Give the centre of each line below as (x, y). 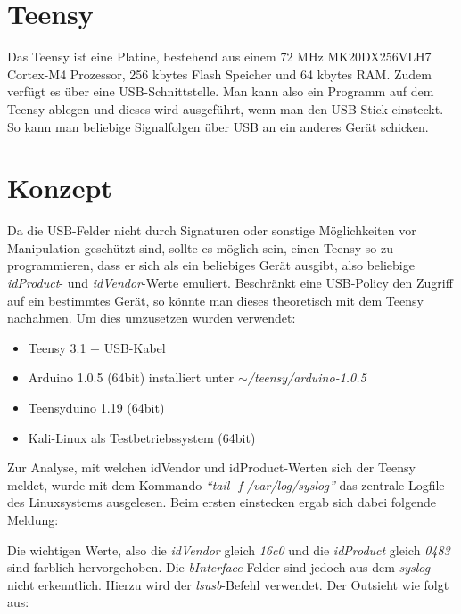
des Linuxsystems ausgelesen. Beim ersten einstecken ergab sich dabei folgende (222, 502)
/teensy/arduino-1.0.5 (307, 377)
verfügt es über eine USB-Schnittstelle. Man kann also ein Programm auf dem (221, 91)
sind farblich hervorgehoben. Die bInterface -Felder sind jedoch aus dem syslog (219, 567)
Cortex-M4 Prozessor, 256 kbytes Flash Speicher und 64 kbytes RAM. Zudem (219, 74)
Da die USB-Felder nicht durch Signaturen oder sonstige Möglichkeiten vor (212, 230)
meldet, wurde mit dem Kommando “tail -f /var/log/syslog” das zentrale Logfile (226, 484)
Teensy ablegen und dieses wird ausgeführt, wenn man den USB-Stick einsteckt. (226, 108)
